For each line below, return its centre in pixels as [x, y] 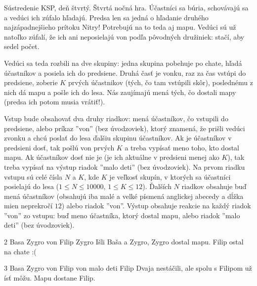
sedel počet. [22, 46]
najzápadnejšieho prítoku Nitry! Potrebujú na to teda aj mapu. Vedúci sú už [120, 27]
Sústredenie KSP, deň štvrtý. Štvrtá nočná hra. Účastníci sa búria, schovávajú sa [126, 7]
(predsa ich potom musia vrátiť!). [55, 102]
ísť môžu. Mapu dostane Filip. [50, 277]
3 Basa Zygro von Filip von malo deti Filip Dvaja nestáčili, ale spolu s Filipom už [128, 268]
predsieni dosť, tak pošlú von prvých [59, 147]
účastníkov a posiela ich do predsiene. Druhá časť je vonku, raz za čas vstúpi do [125, 72]
